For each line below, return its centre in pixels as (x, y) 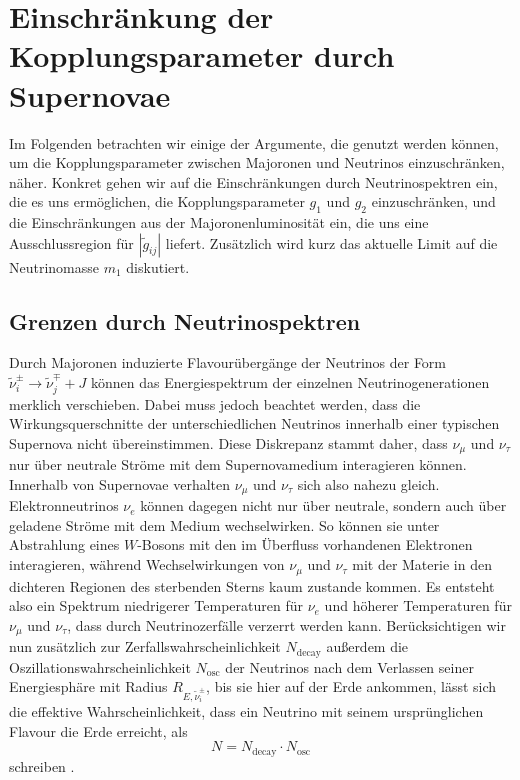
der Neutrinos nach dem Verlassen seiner (349, 666)
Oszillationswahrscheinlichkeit (100, 666)
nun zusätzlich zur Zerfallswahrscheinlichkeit (145, 646)
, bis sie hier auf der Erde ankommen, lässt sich (351, 686)
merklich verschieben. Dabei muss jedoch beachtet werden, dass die (215, 403)
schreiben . (42, 765)
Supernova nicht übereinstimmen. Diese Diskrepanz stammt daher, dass (228, 442)
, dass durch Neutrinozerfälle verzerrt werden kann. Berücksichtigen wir (286, 624)
